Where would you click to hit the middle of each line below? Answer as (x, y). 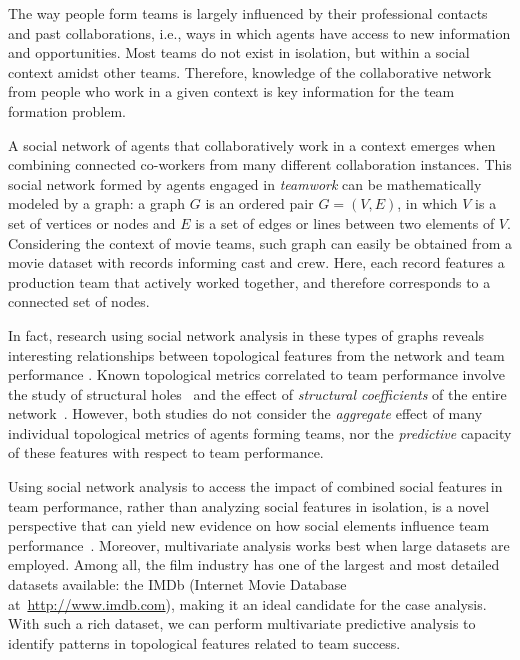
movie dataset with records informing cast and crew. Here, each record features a (256, 262)
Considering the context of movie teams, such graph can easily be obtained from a (260, 242)
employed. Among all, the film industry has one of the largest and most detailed (254, 564)
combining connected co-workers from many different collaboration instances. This (260, 164)
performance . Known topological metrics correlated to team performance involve (256, 374)
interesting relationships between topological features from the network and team (256, 354)
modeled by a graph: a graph (97, 203)
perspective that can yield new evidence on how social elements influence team (249, 525)
